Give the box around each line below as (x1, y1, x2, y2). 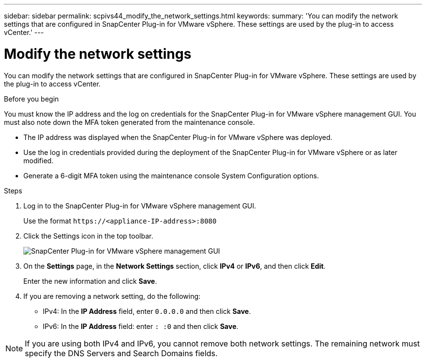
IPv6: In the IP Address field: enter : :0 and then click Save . (43, 322, 239, 330)
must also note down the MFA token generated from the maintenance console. (4, 118, 255, 126)
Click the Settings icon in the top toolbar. (23, 231, 153, 240)
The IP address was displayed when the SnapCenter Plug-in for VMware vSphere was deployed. (23, 133, 333, 141)
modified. (23, 156, 53, 165)
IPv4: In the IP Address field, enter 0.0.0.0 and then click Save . (43, 307, 251, 315)
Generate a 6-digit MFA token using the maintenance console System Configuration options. (23, 171, 319, 180)
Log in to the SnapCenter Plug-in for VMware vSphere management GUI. (23, 201, 256, 210)
